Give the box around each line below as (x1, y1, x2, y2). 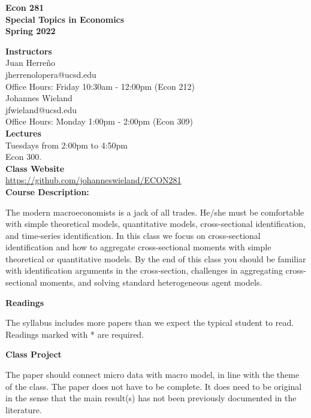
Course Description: (5, 185, 89, 198)
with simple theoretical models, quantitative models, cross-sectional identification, (5, 217, 306, 230)
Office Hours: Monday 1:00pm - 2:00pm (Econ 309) (5, 115, 193, 128)
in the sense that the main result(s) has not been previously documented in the (5, 392, 297, 404)
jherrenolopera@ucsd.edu (5, 68, 96, 80)
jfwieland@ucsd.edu (5, 103, 77, 116)
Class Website (5, 162, 65, 174)
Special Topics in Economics (5, 13, 125, 25)
